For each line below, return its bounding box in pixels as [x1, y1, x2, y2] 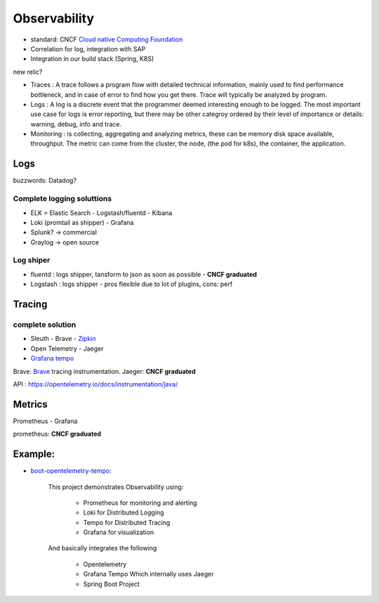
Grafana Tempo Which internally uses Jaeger [83, 570, 214, 578]
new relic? [13, 67, 43, 76]
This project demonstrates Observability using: [48, 482, 184, 491]
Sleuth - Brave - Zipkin [30, 335, 96, 343]
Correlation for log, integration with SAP [30, 44, 146, 53]
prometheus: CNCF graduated [13, 429, 102, 439]
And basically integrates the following [48, 544, 157, 552]
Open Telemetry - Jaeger [30, 344, 105, 353]
